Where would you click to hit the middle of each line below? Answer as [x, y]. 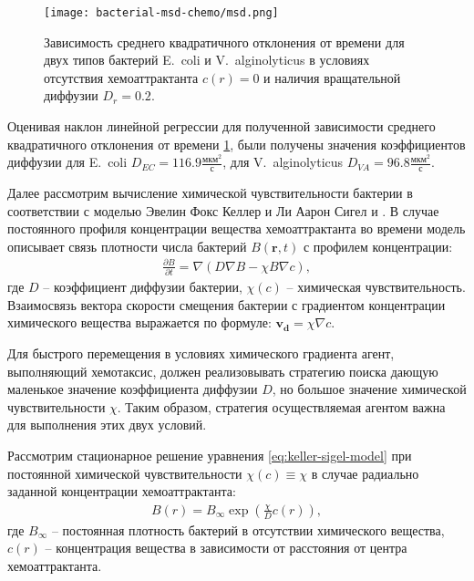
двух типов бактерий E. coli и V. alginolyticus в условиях [207, 60]
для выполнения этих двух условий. [107, 425]
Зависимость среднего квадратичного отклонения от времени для [224, 41]
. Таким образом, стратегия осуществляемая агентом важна [281, 406]
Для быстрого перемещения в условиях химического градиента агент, [201, 353]
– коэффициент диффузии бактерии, [143, 287]
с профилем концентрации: [378, 246]
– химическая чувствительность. [376, 287]
